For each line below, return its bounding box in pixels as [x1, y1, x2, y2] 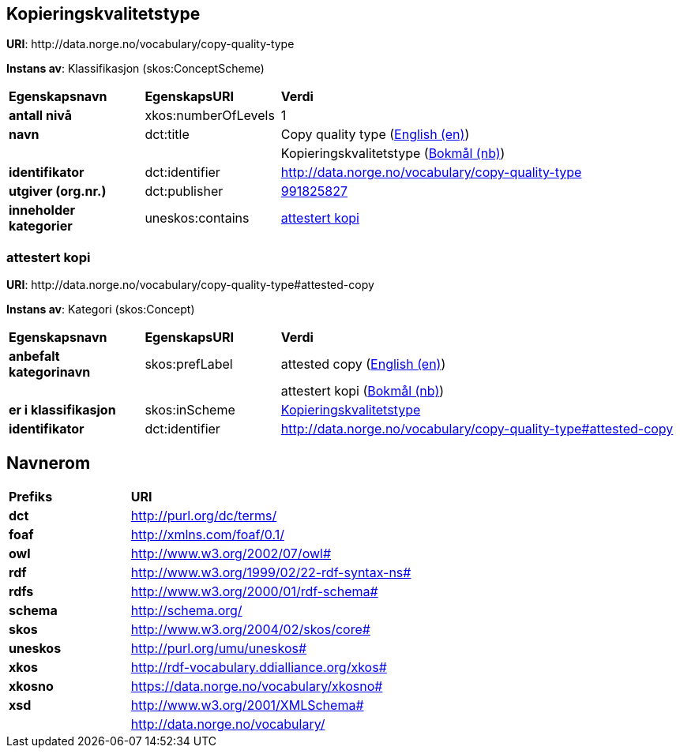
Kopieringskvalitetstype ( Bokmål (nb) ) [280, 145, 505, 162]
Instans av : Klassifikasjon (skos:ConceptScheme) [6, 62, 265, 76]
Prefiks [9, 489, 53, 505]
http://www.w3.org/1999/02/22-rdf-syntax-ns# [130, 565, 411, 581]
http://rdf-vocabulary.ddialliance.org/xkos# [130, 659, 387, 676]
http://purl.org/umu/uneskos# [130, 640, 307, 657]
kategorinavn [9, 364, 91, 381]
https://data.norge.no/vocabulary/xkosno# [130, 678, 383, 695]
